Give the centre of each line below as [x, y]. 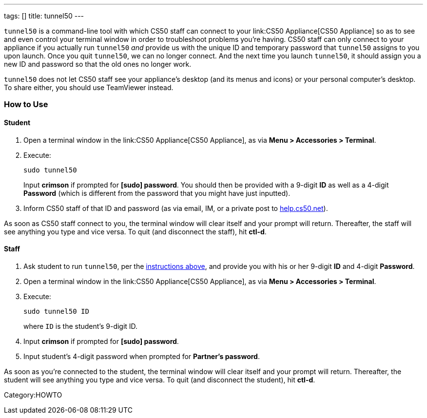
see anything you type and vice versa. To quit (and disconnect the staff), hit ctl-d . [135, 231]
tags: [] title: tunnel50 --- [44, 16]
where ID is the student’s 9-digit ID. [81, 326]
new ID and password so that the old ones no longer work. [98, 64]
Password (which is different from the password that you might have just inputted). [157, 193]
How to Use [26, 104]
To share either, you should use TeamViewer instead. [89, 87]
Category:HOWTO [33, 395]
